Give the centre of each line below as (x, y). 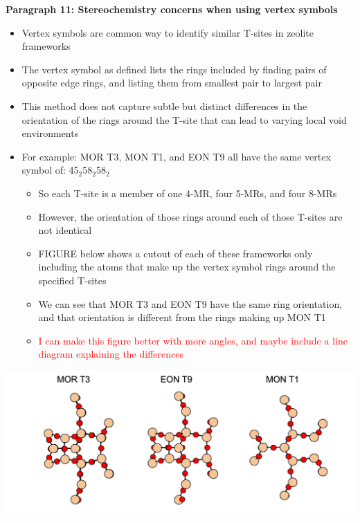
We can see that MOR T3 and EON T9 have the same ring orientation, (190, 303)
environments (50, 133)
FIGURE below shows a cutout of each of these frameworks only (175, 253)
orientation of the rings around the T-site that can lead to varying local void (184, 119)
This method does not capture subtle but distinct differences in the (164, 105)
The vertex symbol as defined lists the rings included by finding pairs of (174, 69)
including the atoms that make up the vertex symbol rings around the (187, 267)
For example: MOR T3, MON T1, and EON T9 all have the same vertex (176, 156)
